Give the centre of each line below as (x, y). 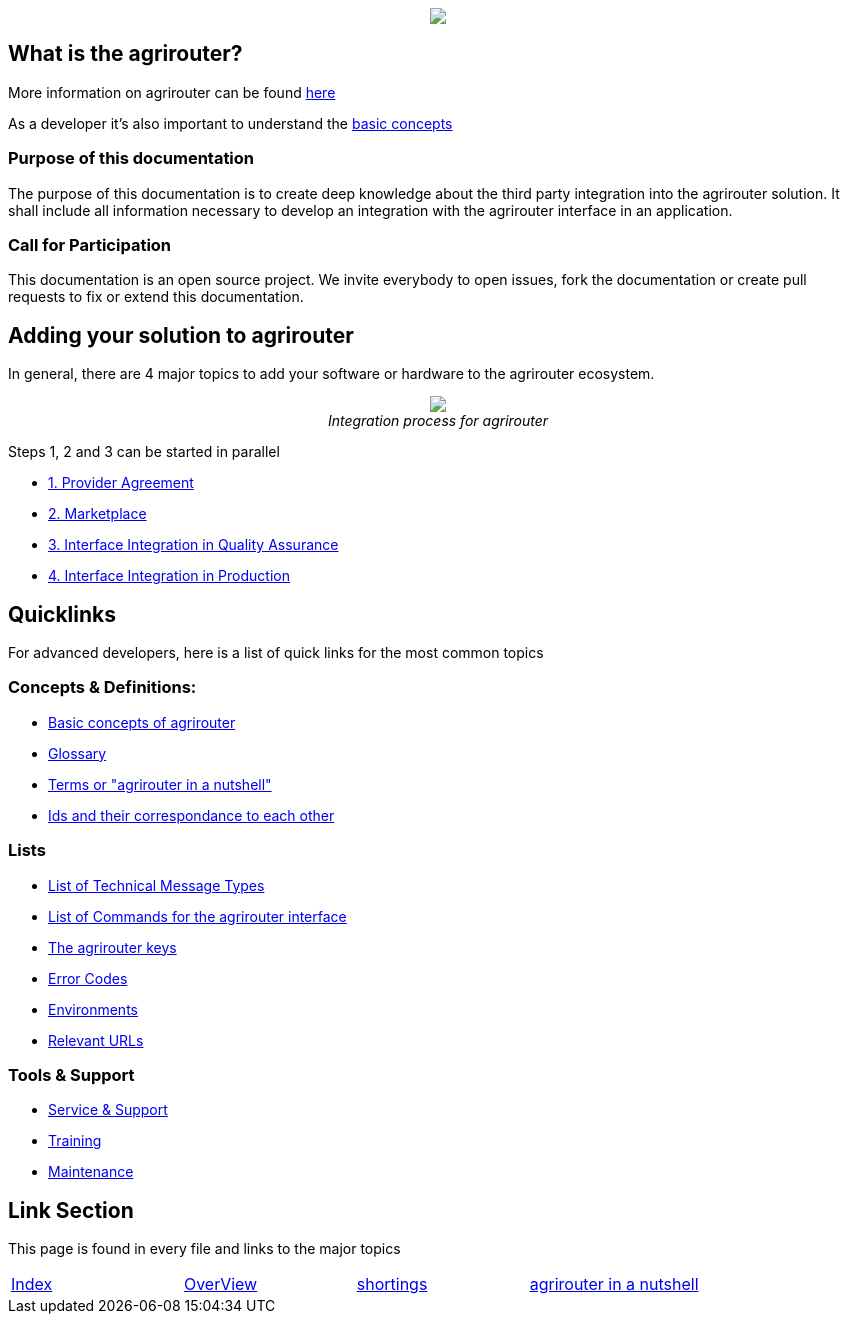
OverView (220, 1284)
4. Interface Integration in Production (169, 576)
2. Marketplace (97, 514)
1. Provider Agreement (121, 483)
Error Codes (88, 978)
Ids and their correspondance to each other (191, 815)
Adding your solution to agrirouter (181, 335)
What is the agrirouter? (125, 54)
